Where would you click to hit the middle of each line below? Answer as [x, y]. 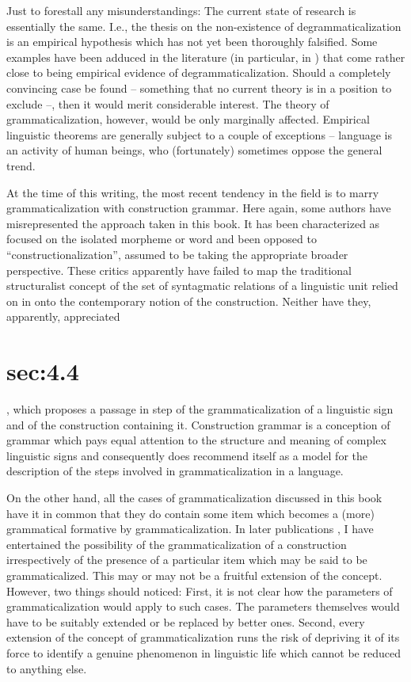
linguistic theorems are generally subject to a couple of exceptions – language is [199, 134]
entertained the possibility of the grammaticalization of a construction [177, 544]
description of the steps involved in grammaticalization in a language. [175, 471]
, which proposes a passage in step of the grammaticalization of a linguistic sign [200, 409]
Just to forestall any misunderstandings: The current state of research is [181, 10]
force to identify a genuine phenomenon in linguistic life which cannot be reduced [204, 652]
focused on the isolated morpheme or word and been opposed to [162, 239]
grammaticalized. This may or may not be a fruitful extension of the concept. [194, 575]
